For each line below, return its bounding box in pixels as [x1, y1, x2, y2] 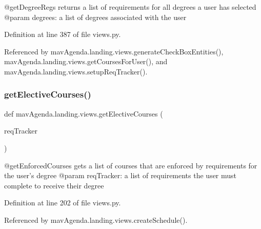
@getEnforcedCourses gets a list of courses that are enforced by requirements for [4, 160, 257, 170]
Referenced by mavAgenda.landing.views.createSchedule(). [4, 214, 188, 225]
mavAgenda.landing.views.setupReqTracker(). [4, 66, 148, 77]
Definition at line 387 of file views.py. [4, 29, 121, 40]
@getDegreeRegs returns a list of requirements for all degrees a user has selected [4, 2, 256, 12]
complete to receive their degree [4, 180, 104, 190]
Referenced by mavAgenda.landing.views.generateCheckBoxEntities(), [4, 46, 224, 56]
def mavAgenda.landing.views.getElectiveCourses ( [4, 108, 163, 119]
